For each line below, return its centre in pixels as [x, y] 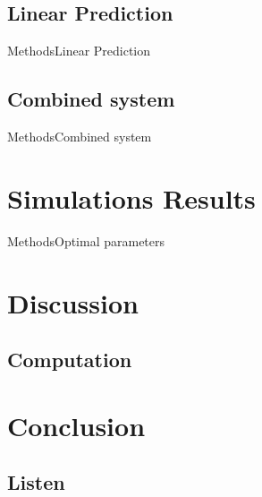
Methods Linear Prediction [79, 51]
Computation [70, 360]
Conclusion [76, 425]
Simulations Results [131, 197]
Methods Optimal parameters [86, 240]
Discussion [73, 302]
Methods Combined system [80, 136]
